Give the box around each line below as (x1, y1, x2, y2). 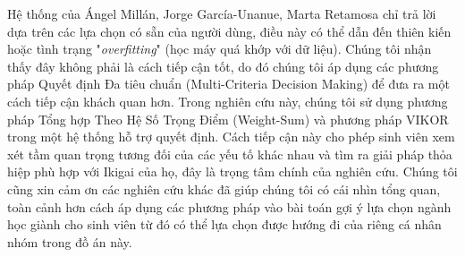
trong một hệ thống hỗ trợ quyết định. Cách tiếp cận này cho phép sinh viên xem (7, 127, 455, 146)
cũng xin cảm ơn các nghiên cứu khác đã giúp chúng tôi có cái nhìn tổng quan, (7, 179, 441, 198)
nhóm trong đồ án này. (7, 232, 132, 251)
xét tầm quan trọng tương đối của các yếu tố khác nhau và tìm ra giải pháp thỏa (7, 144, 452, 163)
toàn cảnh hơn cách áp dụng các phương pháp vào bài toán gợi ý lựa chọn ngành (7, 197, 452, 216)
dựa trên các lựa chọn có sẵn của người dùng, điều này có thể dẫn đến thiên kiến (7, 21, 452, 40)
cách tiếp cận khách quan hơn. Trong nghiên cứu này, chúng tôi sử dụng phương (7, 91, 448, 110)
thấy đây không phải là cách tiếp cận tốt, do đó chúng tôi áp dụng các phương (7, 56, 439, 75)
